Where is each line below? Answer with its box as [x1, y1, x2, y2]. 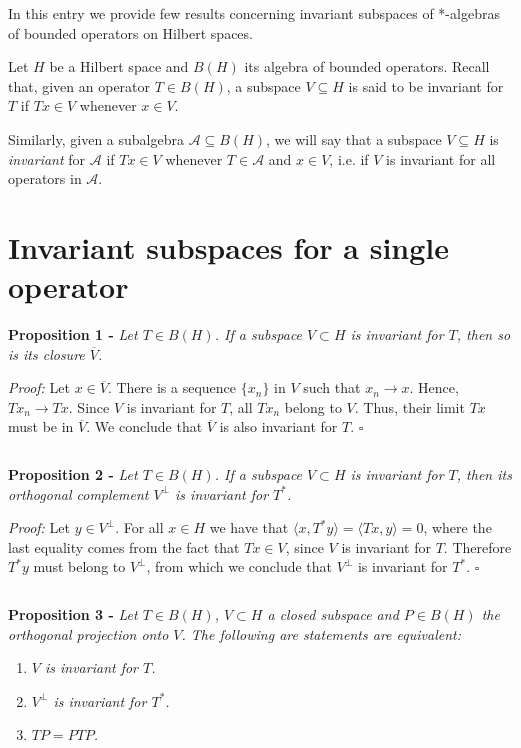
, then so [456, 324, 511, 345]
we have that [209, 517, 289, 538]
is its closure [8, 343, 85, 364]
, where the [423, 517, 492, 538]
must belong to [33, 556, 126, 577]
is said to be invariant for [348, 75, 504, 96]
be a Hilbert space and [49, 56, 189, 77]
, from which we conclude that [146, 556, 333, 577]
